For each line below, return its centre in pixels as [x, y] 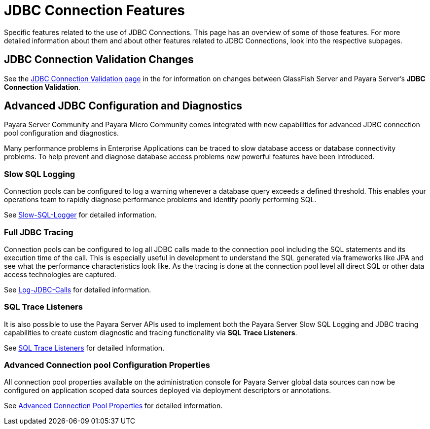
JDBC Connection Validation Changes [99, 60]
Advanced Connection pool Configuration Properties [107, 365]
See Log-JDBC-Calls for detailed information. [78, 289]
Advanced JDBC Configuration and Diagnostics [123, 106]
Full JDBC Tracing [39, 232]
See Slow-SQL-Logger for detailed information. [80, 215]
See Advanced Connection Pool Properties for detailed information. [113, 406]
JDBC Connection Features [95, 10]
